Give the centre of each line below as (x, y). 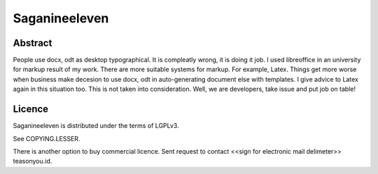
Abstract (33, 43)
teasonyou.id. (33, 161)
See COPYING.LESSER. (47, 138)
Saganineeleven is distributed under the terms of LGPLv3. (96, 126)
